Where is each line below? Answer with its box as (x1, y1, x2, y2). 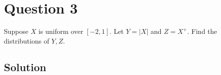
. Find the (187, 26, 217, 36)
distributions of (4, 35, 50, 45)
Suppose (4, 26, 29, 36)
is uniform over (38, 26, 84, 36)
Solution (4, 59, 47, 74)
